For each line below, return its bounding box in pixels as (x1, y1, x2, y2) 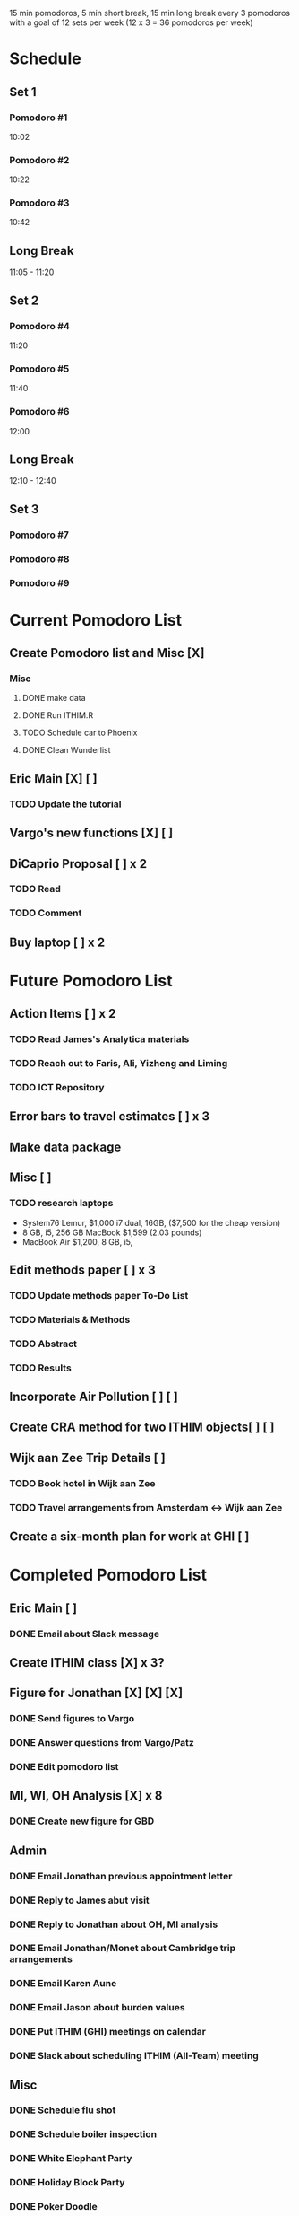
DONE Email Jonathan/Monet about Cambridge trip (9, 1942, 236, 1955)
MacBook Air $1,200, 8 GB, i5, (21, 1236, 133, 1247)
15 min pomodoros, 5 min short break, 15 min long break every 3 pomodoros (9, 8, 291, 18)
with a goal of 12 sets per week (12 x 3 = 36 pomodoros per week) (9, 17, 253, 28)
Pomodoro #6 (9, 406, 70, 418)
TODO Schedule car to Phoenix (21, 727, 138, 739)
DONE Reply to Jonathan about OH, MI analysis (9, 1918, 218, 1931)
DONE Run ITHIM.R (21, 710, 94, 721)
